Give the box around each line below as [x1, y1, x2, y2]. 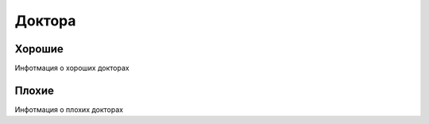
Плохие [14, 83, 55, 97]
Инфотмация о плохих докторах [14, 104, 123, 114]
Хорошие [14, 42, 64, 56]
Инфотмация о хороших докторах [14, 64, 130, 73]
